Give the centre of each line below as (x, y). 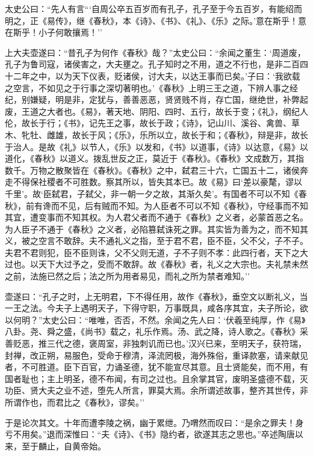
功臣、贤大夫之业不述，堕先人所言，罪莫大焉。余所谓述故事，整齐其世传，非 (156, 390)
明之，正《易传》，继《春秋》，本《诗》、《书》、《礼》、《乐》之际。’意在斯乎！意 (156, 20)
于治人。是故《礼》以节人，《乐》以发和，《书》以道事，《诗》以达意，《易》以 (156, 146)
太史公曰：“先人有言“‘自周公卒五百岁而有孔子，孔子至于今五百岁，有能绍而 (153, 8)
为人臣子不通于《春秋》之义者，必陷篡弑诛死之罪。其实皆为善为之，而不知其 (156, 229)
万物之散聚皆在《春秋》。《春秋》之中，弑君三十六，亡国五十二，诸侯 (165, 170)
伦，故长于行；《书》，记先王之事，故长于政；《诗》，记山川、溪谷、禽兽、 (148, 123)
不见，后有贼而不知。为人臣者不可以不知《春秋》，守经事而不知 (184, 205)
